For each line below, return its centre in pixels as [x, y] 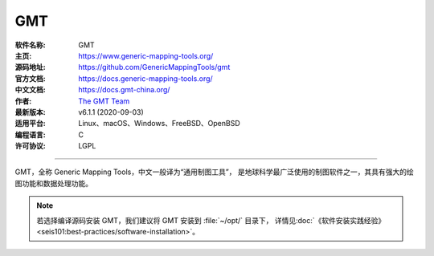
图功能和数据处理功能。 [53, 183]
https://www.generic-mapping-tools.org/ [146, 55]
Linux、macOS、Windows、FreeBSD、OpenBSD [159, 124]
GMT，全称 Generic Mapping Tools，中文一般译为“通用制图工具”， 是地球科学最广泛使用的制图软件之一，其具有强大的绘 [214, 172]
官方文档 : [30, 78]
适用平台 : [30, 124]
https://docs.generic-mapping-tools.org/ [145, 78]
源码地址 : [30, 67]
